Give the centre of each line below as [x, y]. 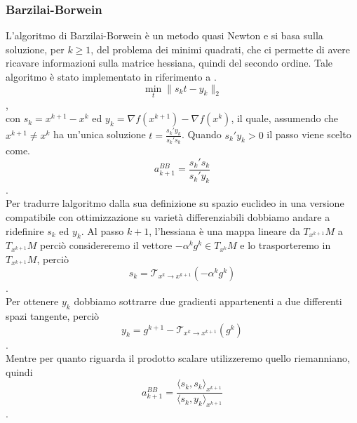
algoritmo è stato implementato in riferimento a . [111, 76]
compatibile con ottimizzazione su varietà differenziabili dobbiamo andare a [168, 217]
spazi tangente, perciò [53, 316]
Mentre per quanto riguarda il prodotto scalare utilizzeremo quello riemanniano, [178, 358]
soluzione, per [35, 49]
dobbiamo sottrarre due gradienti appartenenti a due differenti [208, 301]
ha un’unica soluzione [100, 134]
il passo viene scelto [309, 134]
